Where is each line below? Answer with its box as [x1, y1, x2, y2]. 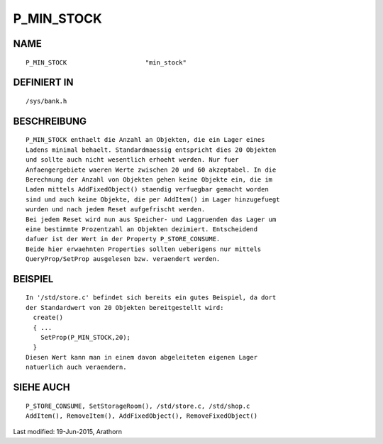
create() [33, 313, 64, 322]
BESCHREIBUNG [13, 115, 87, 127]
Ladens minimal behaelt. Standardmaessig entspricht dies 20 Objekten [26, 145, 277, 154]
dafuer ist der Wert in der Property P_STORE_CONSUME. [26, 235, 221, 243]
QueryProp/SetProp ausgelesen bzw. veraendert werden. [26, 255, 221, 263]
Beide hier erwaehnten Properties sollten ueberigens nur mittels [26, 245, 262, 253]
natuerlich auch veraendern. [26, 363, 127, 372]
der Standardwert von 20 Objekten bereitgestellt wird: [26, 304, 224, 311]
